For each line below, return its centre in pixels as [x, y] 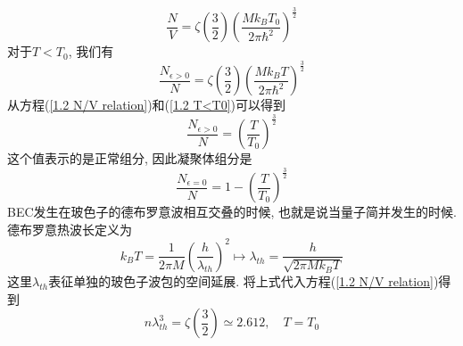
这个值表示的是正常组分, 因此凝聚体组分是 [130, 158]
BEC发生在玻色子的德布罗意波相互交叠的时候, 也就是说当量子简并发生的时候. [232, 212]
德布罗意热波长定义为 [70, 229]
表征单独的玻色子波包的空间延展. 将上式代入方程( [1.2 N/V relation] [241, 280]
